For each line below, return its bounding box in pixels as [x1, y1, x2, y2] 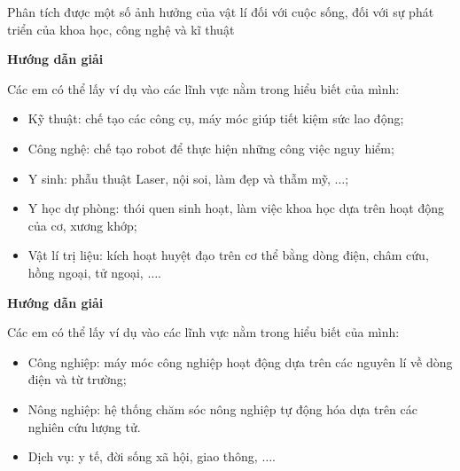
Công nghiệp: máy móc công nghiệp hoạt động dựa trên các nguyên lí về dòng [27, 352, 453, 371]
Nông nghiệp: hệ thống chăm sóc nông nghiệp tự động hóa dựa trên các [27, 399, 417, 418]
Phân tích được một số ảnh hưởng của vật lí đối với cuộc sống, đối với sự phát [7, 3, 434, 20]
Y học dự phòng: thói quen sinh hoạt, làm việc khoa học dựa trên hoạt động [27, 199, 444, 217]
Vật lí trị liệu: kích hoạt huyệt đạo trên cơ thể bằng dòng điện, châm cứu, [27, 246, 429, 264]
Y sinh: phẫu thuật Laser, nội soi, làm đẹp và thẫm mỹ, [27, 169, 331, 187]
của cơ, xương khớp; [27, 216, 137, 234]
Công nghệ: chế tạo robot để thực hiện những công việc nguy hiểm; [27, 138, 394, 157]
